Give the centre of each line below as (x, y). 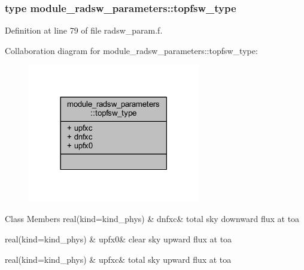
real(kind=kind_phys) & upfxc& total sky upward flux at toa (118, 259)
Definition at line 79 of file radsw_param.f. (84, 30)
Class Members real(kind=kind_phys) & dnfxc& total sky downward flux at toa (152, 219)
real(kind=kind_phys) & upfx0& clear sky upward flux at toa (118, 238)
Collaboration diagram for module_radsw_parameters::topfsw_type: (131, 50)
